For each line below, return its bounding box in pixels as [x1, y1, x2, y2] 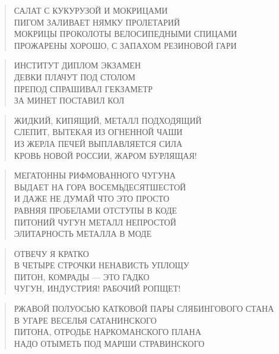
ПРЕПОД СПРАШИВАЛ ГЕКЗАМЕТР [14, 82, 153, 95]
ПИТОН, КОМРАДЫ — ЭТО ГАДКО [14, 270, 150, 283]
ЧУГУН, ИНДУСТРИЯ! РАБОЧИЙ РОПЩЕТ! [14, 282, 181, 295]
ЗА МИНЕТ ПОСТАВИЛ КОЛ [14, 94, 125, 106]
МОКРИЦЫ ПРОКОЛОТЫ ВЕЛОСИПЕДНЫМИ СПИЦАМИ [14, 27, 237, 40]
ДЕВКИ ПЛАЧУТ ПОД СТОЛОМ [14, 70, 136, 83]
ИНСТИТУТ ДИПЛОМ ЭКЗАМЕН [14, 59, 141, 71]
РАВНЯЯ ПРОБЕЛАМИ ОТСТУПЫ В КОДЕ [14, 203, 177, 216]
